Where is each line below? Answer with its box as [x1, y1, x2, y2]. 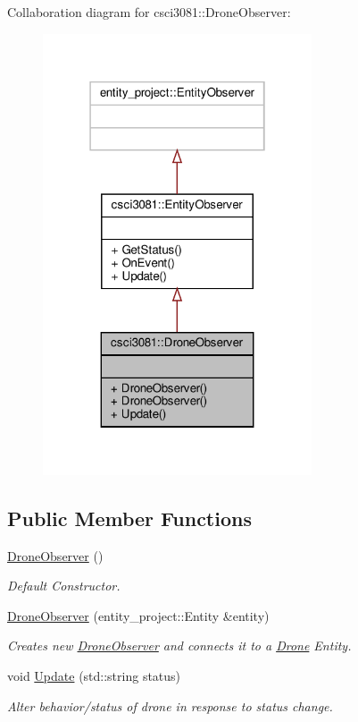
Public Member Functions [7, 504, 252, 531]
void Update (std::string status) [7, 667, 181, 685]
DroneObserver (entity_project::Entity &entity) [7, 606, 270, 624]
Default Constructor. [7, 576, 121, 595]
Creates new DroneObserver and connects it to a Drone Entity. [7, 636, 352, 655]
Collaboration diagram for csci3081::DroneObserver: [7, 3, 291, 21]
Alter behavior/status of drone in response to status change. [7, 696, 333, 715]
